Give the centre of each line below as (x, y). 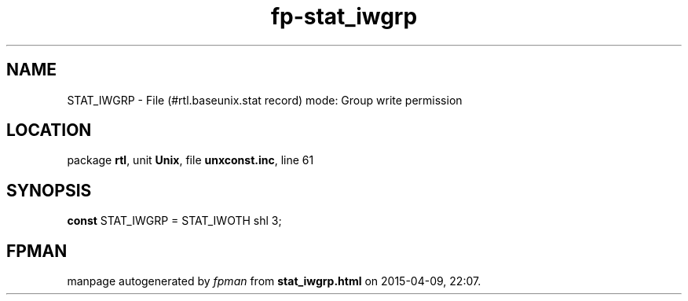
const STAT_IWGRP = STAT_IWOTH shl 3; (174, 221)
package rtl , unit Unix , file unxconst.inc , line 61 (190, 160)
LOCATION (49, 130)
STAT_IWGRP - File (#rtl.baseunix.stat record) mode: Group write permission (265, 100)
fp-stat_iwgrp (344, 17)
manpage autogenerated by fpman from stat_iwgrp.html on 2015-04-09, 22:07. (274, 281)
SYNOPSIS (49, 190)
